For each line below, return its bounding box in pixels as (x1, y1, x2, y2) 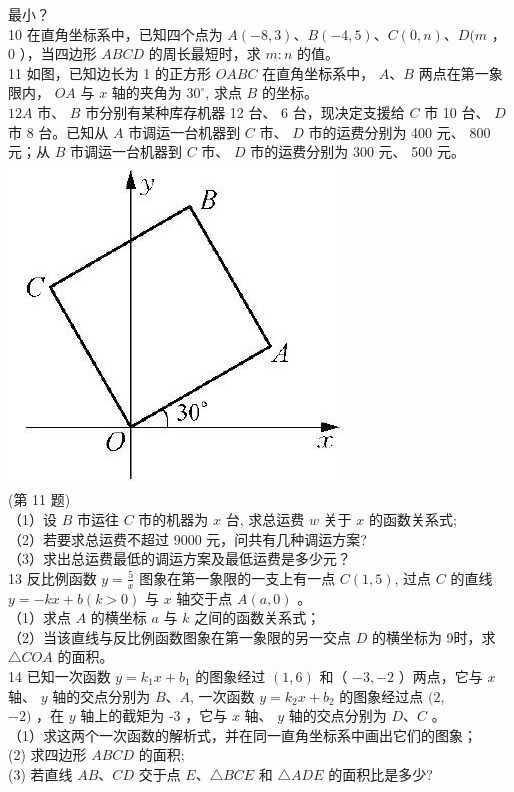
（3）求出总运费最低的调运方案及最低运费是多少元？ (8, 548, 351, 569)
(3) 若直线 (8, 763, 73, 784)
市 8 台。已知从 (8, 121, 109, 142)
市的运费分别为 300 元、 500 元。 (250, 141, 465, 162)
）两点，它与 (398, 665, 483, 686)
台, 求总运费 (225, 508, 305, 529)
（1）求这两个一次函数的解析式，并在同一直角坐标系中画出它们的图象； (8, 724, 477, 745)
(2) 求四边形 (8, 744, 87, 765)
